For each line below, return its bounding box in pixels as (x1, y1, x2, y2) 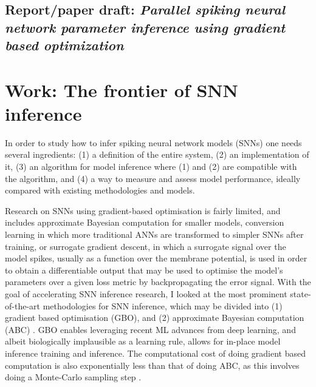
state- (290, 288, 311, 300)
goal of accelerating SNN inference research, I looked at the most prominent (5, 288, 287, 300)
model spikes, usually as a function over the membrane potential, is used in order (5, 252, 307, 264)
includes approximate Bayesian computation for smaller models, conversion (5, 216, 284, 229)
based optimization (5, 36, 124, 55)
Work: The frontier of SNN (5, 77, 238, 102)
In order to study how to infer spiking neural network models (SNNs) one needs (5, 136, 302, 149)
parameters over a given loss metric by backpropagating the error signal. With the (5, 275, 311, 288)
